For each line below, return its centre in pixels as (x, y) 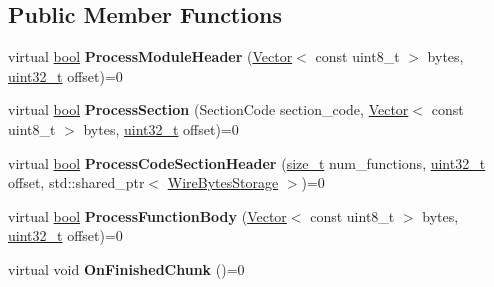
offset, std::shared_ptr (76, 182)
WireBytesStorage (223, 182)
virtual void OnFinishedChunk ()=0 (126, 268)
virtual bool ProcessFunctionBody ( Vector (147, 215)
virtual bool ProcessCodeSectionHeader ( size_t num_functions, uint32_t (247, 162)
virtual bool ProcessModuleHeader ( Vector (150, 56)
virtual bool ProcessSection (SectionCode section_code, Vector (208, 109)
